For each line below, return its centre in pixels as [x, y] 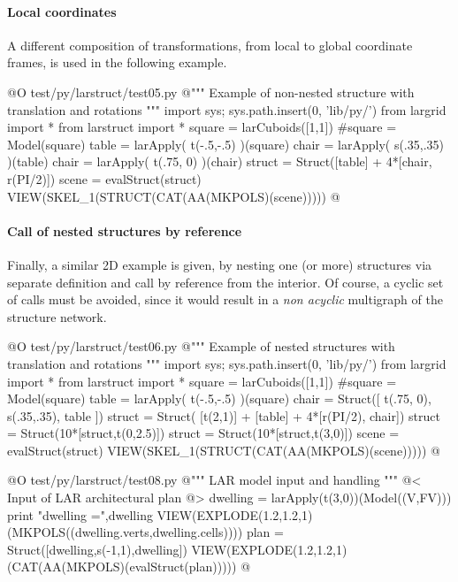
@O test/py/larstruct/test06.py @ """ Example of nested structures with [201, 346]
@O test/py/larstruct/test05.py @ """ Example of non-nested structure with [211, 92]
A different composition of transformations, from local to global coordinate [210, 45]
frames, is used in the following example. [117, 62]
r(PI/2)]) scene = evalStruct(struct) [104, 178]
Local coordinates [62, 11]
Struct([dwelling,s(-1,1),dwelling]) [97, 549]
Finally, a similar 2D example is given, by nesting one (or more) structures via [220, 264]
